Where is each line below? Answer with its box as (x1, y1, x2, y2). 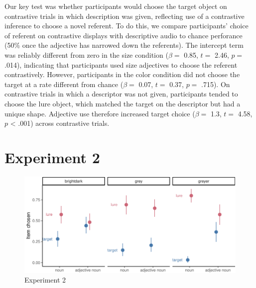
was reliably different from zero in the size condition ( (4, 49, 168, 60)
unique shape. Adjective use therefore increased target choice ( (4, 108, 195, 118)
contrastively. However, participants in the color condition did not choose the (4, 69, 240, 80)
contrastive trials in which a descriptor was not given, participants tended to (4, 89, 238, 99)
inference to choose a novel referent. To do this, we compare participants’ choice (4, 20, 249, 31)
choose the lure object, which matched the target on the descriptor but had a (4, 98, 241, 108)
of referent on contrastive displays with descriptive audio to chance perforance (4, 30, 243, 40)
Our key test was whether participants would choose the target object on (4, 1, 227, 11)
